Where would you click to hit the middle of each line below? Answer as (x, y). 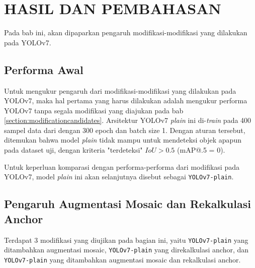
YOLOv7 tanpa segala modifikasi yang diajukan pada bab (94, 110)
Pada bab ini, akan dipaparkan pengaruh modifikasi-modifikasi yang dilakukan (126, 32)
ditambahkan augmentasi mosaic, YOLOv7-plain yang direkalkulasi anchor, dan (126, 250)
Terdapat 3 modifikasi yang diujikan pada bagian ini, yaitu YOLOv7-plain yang (126, 240)
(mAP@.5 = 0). (201, 150)
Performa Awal (44, 69)
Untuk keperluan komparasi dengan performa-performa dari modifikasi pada (122, 166)
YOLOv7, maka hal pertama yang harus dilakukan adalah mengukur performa (126, 100)
